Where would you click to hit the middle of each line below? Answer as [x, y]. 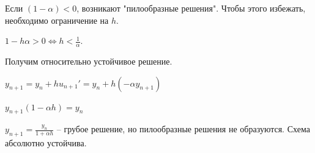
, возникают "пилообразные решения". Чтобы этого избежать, [191, 8]
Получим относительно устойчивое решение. [89, 61]
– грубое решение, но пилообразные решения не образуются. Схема [183, 129]
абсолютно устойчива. [46, 143]
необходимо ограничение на [57, 20]
